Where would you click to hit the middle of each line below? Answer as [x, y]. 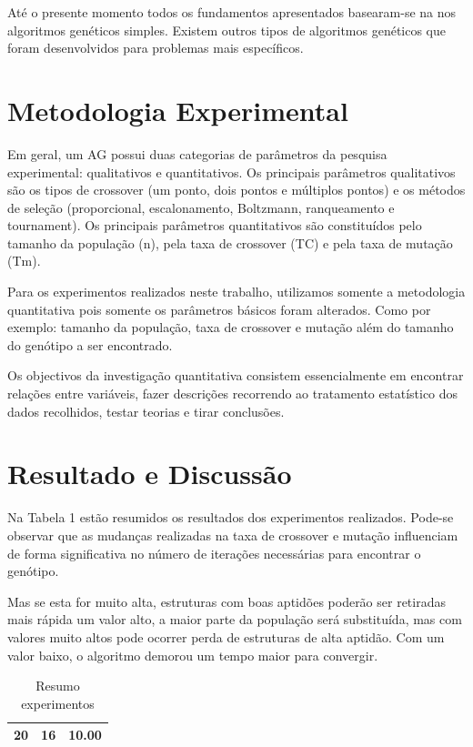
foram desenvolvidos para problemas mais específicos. [156, 48]
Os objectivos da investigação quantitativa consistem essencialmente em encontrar [236, 375]
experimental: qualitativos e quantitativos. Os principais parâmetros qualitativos [231, 172]
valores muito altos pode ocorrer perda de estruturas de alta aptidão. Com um [226, 636]
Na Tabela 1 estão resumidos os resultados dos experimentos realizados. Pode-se [231, 517]
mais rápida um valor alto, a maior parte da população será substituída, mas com [235, 619]
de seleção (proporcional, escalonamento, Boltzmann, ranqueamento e [201, 207]
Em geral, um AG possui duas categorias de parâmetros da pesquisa [197, 153]
